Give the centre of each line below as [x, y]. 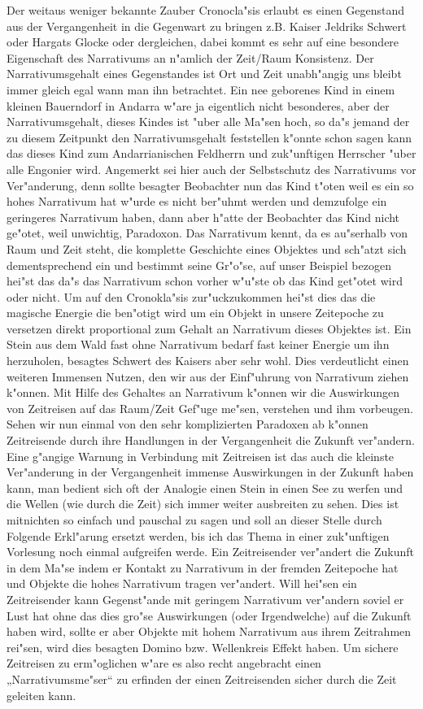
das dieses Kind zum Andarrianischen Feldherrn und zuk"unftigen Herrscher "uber [211, 153]
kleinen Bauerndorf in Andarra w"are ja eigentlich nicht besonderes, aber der [198, 105]
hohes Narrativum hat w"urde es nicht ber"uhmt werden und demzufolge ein [197, 201]
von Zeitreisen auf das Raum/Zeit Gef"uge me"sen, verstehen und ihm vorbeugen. [210, 408]
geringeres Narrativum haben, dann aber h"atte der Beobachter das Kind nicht [203, 217]
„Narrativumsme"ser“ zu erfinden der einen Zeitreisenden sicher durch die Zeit [202, 679]
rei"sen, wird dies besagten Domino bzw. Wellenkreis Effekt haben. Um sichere [203, 647]
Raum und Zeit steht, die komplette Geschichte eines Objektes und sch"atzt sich [207, 248]
